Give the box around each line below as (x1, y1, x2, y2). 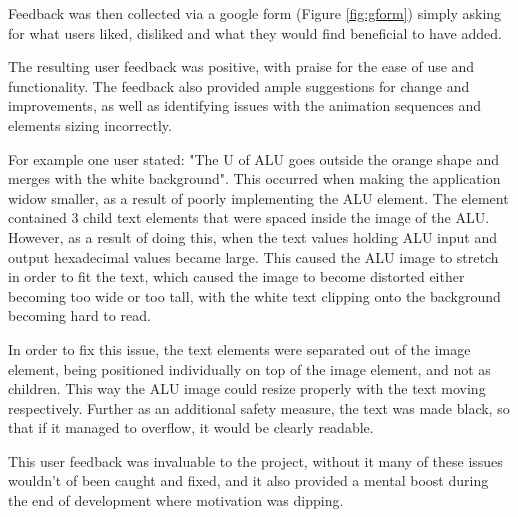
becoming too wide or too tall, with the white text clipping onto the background (8, 285, 501, 306)
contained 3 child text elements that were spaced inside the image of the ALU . (8, 207, 490, 228)
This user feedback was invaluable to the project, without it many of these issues (8, 450, 503, 471)
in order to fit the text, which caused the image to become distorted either (8, 266, 465, 287)
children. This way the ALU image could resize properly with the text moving (8, 378, 486, 399)
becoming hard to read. (8, 305, 151, 326)
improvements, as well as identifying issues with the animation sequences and (8, 95, 482, 116)
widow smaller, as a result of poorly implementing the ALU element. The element (8, 187, 509, 208)
